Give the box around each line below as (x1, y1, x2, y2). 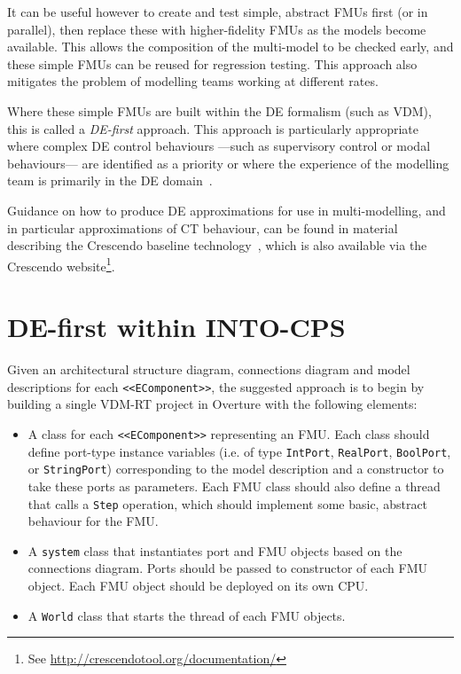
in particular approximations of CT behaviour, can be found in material (7, 218, 398, 237)
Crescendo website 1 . (7, 254, 115, 275)
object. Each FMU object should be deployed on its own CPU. (27, 576, 369, 594)
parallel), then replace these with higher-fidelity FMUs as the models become (7, 20, 426, 38)
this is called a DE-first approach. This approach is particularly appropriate (7, 119, 418, 137)
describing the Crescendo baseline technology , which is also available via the (7, 236, 427, 255)
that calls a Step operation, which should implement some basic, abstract (27, 494, 428, 513)
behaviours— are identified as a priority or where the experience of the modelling (7, 153, 449, 172)
